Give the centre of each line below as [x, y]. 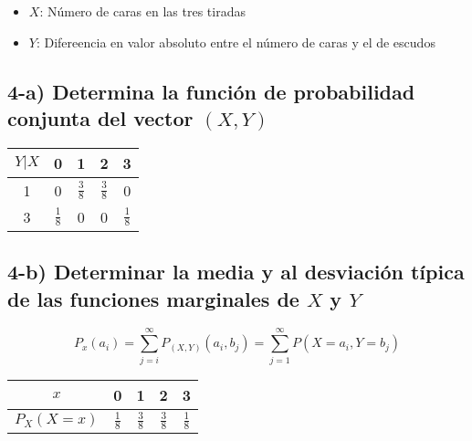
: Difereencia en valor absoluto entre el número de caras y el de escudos [236, 42]
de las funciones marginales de [153, 298]
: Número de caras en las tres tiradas [142, 11]
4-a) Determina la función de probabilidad [211, 91]
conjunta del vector [100, 117]
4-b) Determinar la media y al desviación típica [236, 272]
